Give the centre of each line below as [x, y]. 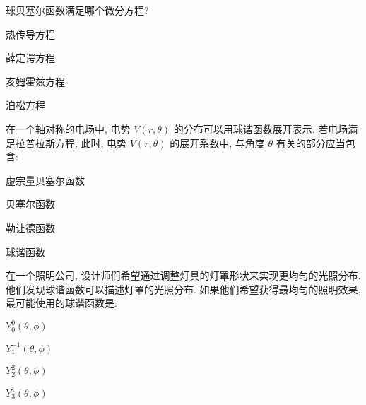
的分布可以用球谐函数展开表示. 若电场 [261, 128]
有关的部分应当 [311, 142]
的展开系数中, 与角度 [217, 142]
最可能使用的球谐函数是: [61, 303]
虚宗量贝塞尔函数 [45, 180]
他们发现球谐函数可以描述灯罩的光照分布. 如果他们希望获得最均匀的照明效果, [183, 289]
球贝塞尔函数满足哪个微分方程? [77, 10]
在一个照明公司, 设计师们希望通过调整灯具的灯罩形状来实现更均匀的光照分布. [183, 275]
